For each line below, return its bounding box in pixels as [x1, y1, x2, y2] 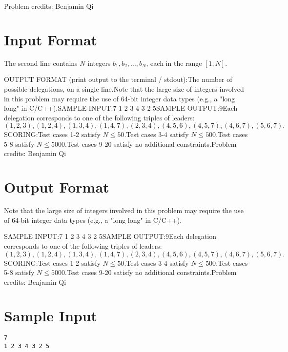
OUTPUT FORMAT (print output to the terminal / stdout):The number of [4, 74, 232, 84]
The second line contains [4, 58, 78, 68]
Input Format [4, 29, 98, 49]
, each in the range [146, 58, 202, 68]
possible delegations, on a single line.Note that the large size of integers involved [4, 83, 244, 94]
